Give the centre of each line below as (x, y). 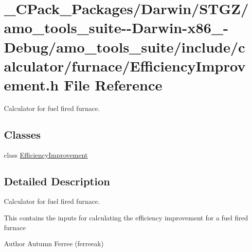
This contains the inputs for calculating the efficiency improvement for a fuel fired (126, 218)
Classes (22, 134)
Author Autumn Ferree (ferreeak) (54, 243)
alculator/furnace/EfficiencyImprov (125, 65)
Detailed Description (57, 181)
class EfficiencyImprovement (46, 154)
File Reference (113, 84)
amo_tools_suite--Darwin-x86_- (116, 27)
